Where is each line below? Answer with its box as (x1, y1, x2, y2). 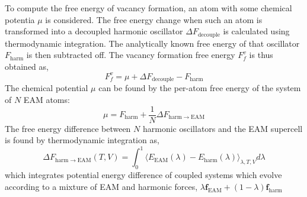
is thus (249, 49, 273, 61)
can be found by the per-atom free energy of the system (98, 82, 301, 94)
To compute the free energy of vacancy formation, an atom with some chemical (5, 2, 292, 14)
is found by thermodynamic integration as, (5, 134, 159, 146)
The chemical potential (5, 82, 88, 94)
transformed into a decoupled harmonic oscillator (5, 25, 183, 37)
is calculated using (223, 25, 290, 37)
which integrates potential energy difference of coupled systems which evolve (5, 169, 282, 181)
